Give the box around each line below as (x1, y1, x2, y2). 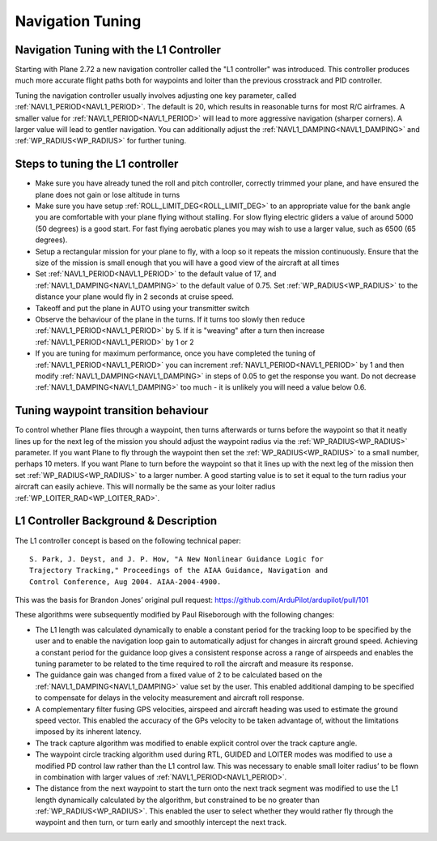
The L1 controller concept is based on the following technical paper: (15, 536, 242, 545)
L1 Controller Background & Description (15, 514, 218, 528)
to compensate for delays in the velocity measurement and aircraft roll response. (35, 693, 305, 702)
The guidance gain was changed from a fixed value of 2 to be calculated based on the (35, 670, 323, 680)
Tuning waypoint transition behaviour (15, 403, 209, 417)
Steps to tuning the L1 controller (15, 157, 179, 171)
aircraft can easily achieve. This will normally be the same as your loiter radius (15, 482, 276, 492)
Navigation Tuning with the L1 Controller (15, 43, 222, 57)
